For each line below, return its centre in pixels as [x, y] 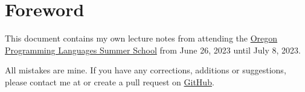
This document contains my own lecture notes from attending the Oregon [141, 38]
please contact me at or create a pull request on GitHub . [110, 81]
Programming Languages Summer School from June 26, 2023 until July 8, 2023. [153, 50]
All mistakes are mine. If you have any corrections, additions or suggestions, [146, 70]
